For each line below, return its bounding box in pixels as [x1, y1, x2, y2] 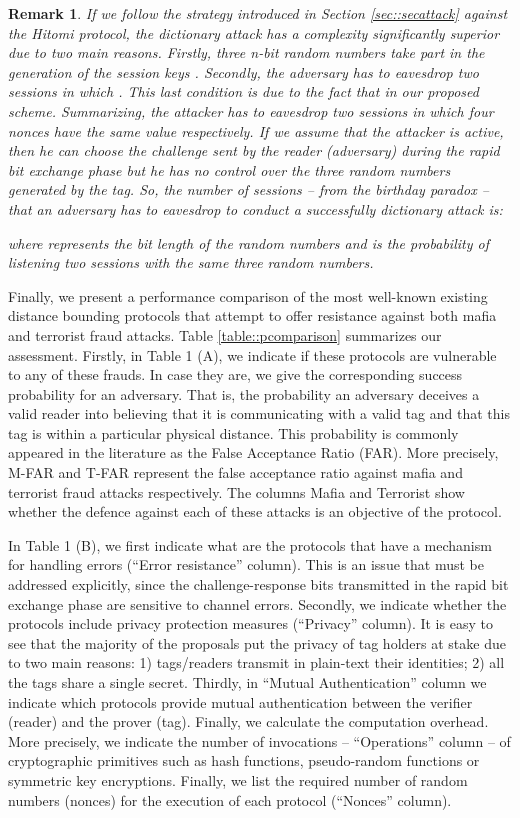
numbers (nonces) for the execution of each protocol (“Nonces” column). [8, 789, 452, 810]
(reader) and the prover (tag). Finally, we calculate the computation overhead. [8, 711, 489, 732]
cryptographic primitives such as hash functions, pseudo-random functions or [8, 750, 480, 771]
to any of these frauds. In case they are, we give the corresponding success [8, 364, 463, 385]
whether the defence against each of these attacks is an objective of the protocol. [8, 501, 502, 522]
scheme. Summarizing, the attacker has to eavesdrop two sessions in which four [8, 100, 494, 121]
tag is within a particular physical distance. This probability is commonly [8, 422, 459, 443]
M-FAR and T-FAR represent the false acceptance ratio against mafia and [8, 462, 463, 483]
